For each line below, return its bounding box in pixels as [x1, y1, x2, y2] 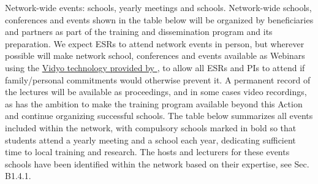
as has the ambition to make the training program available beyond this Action [5, 97, 303, 110]
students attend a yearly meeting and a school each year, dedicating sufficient [5, 133, 296, 146]
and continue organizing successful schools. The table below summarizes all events [5, 109, 313, 122]
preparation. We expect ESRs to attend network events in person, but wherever [5, 37, 305, 50]
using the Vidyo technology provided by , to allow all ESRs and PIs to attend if [5, 61, 305, 74]
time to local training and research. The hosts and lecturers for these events [5, 145, 290, 158]
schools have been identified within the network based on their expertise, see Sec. [5, 157, 309, 170]
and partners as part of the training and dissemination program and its [5, 25, 273, 38]
